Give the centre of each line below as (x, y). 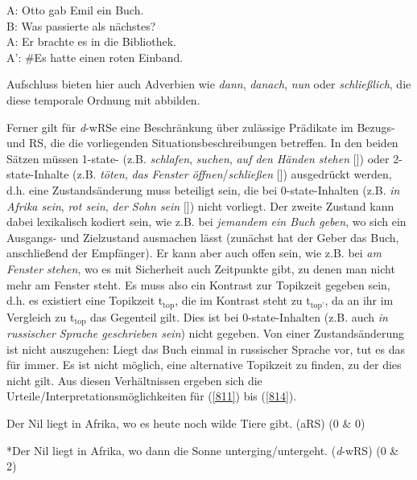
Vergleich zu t (41, 316)
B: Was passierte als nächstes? (81, 25)
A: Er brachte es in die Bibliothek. (91, 41)
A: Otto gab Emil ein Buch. (75, 10)
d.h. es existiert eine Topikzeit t (85, 300)
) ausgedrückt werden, (337, 174)
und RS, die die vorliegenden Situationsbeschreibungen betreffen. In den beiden (202, 143)
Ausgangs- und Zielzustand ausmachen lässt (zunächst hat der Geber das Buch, (203, 237)
